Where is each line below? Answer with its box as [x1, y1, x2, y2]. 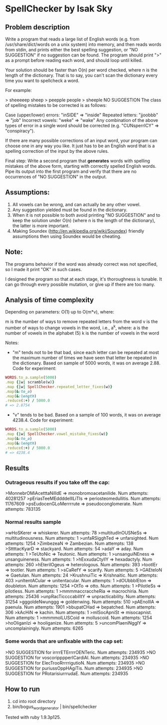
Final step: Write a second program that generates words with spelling [5, 158, 151, 164]
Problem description [5, 23, 70, 31]
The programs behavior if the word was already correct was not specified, [5, 261, 158, 267]
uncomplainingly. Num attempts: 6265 [5, 625, 84, 632]
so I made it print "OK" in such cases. [5, 266, 82, 272]
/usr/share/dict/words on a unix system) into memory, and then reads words [5, 41, 162, 47]
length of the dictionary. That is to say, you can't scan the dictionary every [5, 72, 158, 78]
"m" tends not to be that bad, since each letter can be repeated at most [12, 350, 160, 356]
